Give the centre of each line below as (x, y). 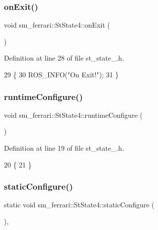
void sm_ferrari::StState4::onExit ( (57, 25)
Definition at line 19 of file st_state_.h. (64, 148)
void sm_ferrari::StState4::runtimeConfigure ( (73, 115)
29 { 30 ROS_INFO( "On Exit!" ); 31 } (61, 74)
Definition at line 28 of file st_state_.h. (64, 58)
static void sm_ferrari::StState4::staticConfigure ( (79, 205)
